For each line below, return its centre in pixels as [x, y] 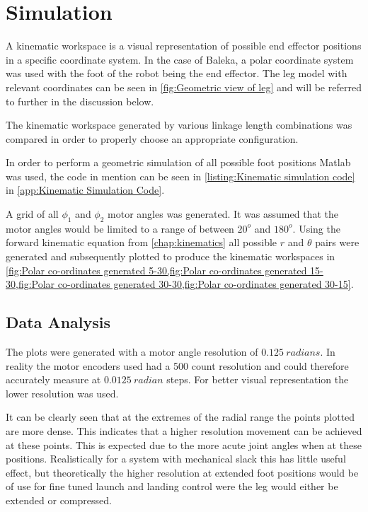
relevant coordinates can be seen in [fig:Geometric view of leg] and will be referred [184, 87]
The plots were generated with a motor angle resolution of [132, 352]
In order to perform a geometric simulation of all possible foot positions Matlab [178, 162]
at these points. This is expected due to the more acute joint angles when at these [184, 444]
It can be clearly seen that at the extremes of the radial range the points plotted [180, 417]
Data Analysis [58, 322]
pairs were [337, 242]
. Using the [316, 228]
